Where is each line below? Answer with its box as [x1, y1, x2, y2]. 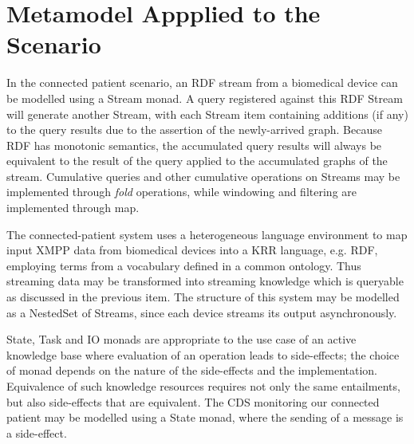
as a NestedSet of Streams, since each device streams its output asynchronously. [6, 304, 397, 320]
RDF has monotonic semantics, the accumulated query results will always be [6, 136, 382, 153]
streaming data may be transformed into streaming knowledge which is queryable [6, 273, 404, 289]
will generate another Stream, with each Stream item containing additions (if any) [6, 105, 408, 122]
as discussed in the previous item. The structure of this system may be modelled [6, 289, 400, 305]
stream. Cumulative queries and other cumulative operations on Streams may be [6, 167, 400, 184]
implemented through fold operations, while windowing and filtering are [6, 183, 357, 200]
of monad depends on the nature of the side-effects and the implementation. [6, 362, 377, 379]
